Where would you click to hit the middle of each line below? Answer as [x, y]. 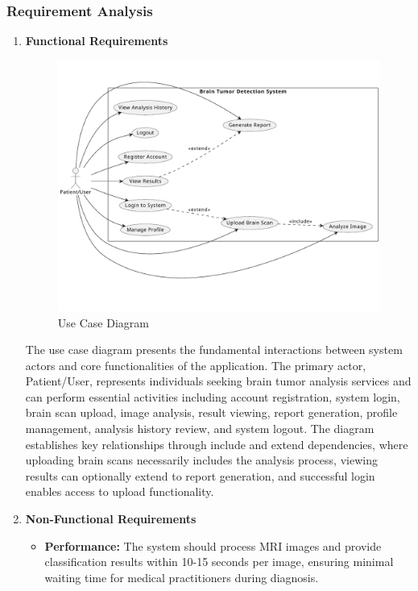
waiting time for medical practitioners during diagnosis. [182, 577]
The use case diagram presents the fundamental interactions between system [214, 350]
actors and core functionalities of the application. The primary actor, [196, 365]
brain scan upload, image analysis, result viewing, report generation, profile [211, 412]
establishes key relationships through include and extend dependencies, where [217, 444]
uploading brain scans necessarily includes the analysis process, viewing [201, 460]
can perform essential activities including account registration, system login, [213, 396]
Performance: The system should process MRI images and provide [213, 545]
